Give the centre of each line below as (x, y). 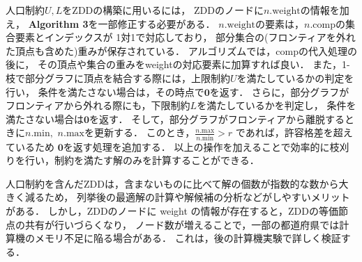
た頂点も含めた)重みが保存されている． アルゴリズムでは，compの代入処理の (181, 50)
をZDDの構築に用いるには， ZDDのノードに (163, 10)
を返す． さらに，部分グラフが (279, 91)
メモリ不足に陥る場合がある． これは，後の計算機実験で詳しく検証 (188, 238)
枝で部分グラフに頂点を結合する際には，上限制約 (118, 77)
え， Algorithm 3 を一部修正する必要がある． (111, 23)
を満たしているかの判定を (295, 77)
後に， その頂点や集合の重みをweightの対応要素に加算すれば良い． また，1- (178, 64)
